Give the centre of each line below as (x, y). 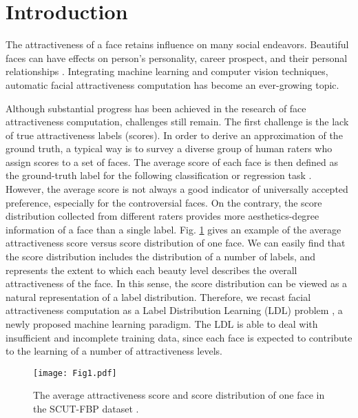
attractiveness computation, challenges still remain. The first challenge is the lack (177, 122)
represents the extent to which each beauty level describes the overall (151, 270)
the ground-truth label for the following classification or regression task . (159, 175)
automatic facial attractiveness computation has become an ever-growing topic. (172, 84)
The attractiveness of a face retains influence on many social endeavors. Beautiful (177, 44)
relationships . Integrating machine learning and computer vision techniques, (167, 71)
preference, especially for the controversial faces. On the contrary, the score (164, 202)
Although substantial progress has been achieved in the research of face (156, 108)
